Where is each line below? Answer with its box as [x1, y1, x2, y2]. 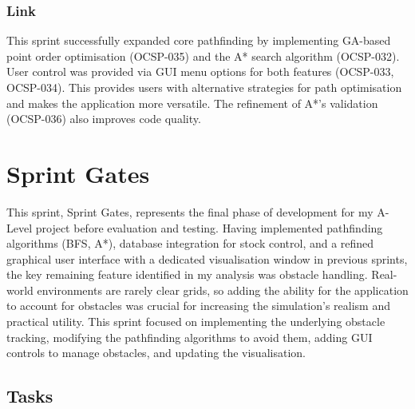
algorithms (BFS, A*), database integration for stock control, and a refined [6, 235, 374, 252]
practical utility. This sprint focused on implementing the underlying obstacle [6, 313, 385, 330]
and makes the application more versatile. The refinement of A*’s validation [6, 94, 378, 111]
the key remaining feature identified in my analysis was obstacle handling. [6, 266, 368, 283]
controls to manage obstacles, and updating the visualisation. [6, 344, 306, 361]
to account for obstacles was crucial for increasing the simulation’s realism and [6, 297, 390, 314]
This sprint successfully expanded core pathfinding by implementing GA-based [6, 32, 391, 49]
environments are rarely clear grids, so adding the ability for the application [37, 281, 409, 298]
